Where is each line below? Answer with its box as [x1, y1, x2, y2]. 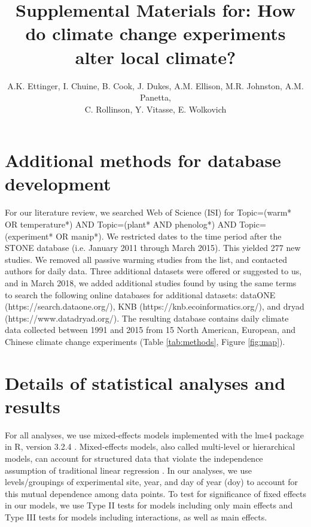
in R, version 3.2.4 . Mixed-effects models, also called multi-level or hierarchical [5, 440, 295, 453]
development [5, 171, 111, 196]
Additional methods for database [5, 148, 281, 172]
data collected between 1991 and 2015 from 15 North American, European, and [5, 323, 296, 336]
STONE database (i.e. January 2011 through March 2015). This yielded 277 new [5, 241, 301, 254]
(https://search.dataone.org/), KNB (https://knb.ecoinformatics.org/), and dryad [5, 300, 304, 313]
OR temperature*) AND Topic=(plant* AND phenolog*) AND [5, 218, 237, 230]
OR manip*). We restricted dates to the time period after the [56, 229, 282, 242]
